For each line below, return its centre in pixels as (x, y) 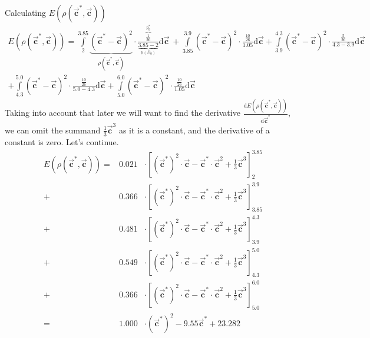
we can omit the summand (53, 130)
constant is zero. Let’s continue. (62, 141)
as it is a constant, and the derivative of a (194, 130)
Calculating (26, 12)
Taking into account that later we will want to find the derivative (123, 113)
